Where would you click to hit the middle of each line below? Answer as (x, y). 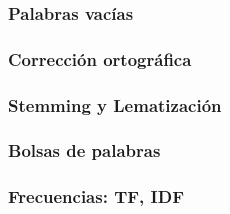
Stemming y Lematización (115, 104)
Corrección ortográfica (100, 58)
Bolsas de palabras (84, 150)
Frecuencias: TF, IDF (96, 196)
